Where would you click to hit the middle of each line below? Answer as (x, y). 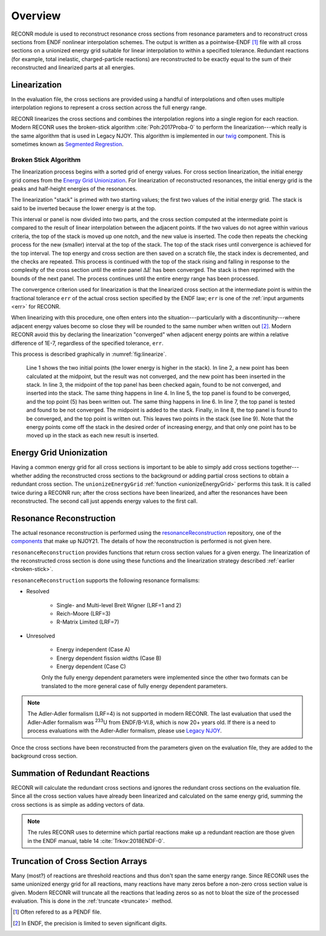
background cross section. (44, 756)
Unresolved (41, 636)
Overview (36, 16)
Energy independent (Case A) (93, 650)
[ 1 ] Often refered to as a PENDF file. (57, 912)
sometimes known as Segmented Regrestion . (67, 144)
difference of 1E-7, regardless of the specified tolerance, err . (88, 343)
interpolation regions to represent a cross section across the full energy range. (109, 108)
